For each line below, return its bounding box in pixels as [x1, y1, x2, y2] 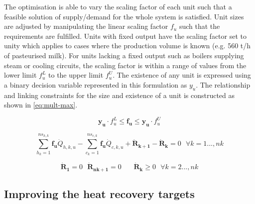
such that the [179, 21, 220, 31]
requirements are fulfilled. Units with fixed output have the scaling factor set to [4, 30, 247, 41]
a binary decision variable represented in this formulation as [4, 79, 187, 90]
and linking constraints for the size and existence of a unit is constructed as [4, 90, 235, 100]
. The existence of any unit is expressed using [113, 70, 251, 80]
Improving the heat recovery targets [4, 186, 195, 202]
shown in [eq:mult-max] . [4, 100, 78, 110]
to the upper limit [48, 70, 104, 80]
